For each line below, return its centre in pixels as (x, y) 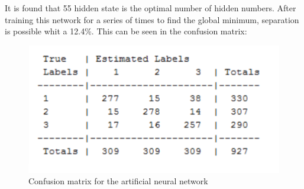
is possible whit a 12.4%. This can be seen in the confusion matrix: (126, 31)
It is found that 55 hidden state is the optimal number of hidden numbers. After (151, 8)
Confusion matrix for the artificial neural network (118, 181)
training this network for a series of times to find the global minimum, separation (152, 19)
